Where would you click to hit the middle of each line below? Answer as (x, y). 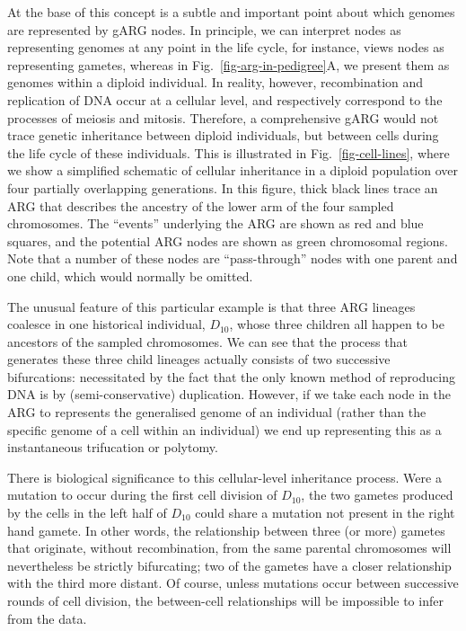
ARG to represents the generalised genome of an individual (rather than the (217, 412)
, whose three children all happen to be (337, 324)
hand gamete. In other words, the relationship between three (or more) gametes (226, 530)
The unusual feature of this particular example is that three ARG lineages (211, 306)
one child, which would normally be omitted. (130, 276)
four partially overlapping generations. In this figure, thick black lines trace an (223, 187)
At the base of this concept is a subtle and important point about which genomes (231, 12)
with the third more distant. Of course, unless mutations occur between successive (233, 583)
